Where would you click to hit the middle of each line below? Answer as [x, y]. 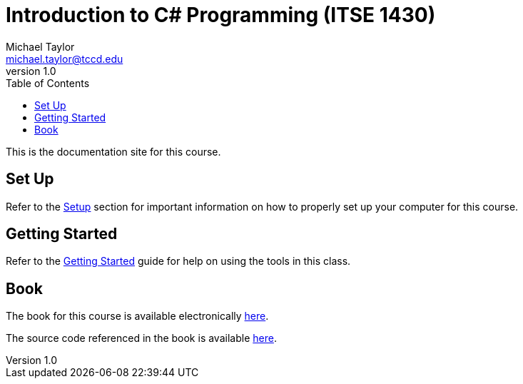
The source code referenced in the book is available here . [141, 338]
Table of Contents [48, 83]
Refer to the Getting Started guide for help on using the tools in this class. [178, 261]
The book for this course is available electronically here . [137, 316]
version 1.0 [31, 71]
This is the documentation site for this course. [113, 151]
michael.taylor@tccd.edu [65, 59]
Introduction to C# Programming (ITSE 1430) [221, 15]
